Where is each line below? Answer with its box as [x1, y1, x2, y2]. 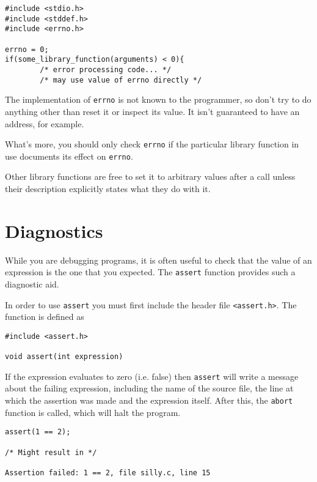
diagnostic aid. [5, 277, 59, 290]
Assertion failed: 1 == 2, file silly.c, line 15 [5, 468, 211, 477]
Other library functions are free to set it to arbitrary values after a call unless [5, 170, 296, 183]
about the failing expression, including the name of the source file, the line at [5, 382, 294, 395]
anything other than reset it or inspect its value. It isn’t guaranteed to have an [5, 105, 300, 117]
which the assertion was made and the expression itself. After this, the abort [5, 394, 293, 407]
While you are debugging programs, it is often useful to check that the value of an [5, 253, 312, 266]
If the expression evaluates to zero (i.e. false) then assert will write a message [5, 369, 299, 382]
